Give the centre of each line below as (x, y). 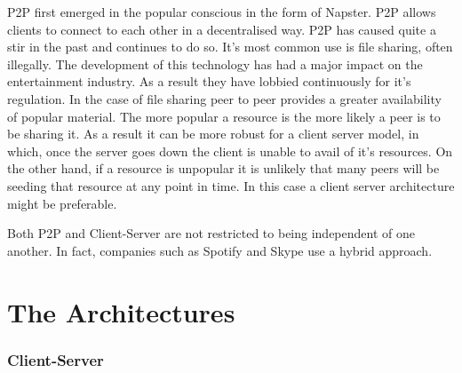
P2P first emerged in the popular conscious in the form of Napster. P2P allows (222, 12)
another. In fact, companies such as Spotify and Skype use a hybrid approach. (220, 250)
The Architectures (121, 311)
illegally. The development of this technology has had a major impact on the (215, 63)
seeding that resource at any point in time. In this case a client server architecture (231, 185)
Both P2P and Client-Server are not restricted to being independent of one (211, 233)
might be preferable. (62, 203)
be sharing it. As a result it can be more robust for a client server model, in (213, 134)
